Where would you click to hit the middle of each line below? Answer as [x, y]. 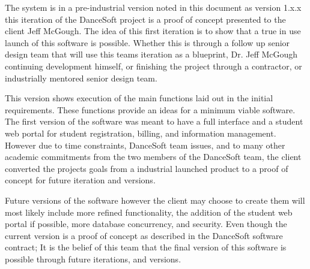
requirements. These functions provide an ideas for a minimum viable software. [150, 109]
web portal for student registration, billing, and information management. [141, 133]
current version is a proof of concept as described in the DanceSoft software [144, 235]
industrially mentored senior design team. [81, 78]
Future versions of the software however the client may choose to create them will [155, 200]
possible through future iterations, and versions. [93, 259]
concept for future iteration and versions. [80, 180]
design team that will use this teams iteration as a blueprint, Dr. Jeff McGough [151, 54]
